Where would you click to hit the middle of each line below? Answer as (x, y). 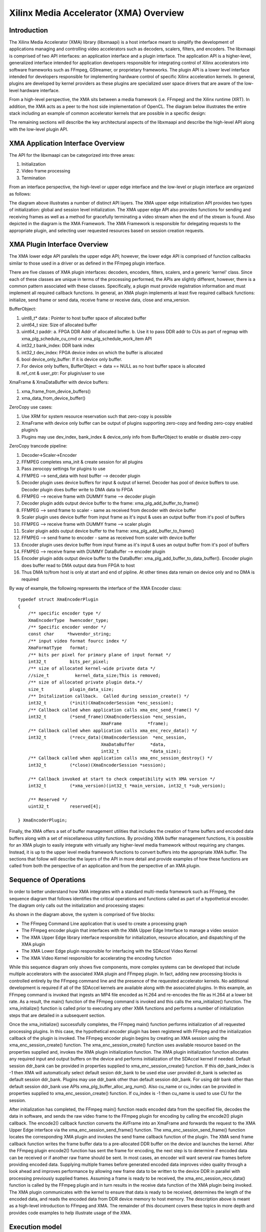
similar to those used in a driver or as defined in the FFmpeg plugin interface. (87, 263)
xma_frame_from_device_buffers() (56, 391)
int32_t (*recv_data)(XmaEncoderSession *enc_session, (107, 737)
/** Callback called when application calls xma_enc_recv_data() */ (112, 730)
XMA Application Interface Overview (67, 143)
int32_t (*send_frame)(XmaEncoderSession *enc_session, (107, 717)
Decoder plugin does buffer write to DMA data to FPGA (77, 489)
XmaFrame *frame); (134, 724)
